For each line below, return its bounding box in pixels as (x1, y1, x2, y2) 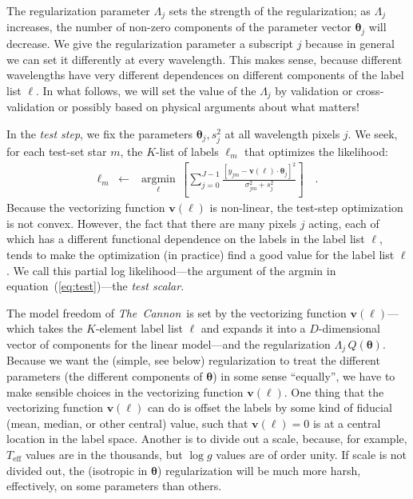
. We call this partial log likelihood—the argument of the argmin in (6, 261, 336, 278)
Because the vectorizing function (6, 199, 165, 216)
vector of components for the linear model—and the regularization (6, 336, 331, 353)
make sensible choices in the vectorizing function (6, 383, 244, 400)
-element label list (95, 320, 183, 337)
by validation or (275, 82, 353, 98)
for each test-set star (6, 142, 107, 159)
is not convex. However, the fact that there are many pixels (6, 214, 297, 231)
